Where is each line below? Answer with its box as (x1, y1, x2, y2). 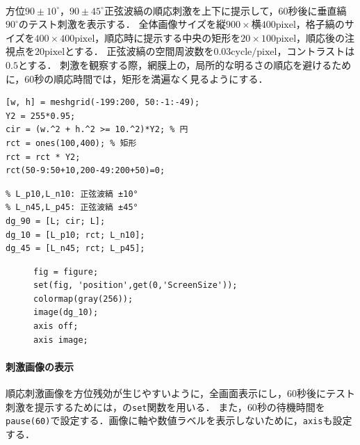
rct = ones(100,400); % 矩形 (6, 138, 137, 148)
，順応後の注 (296, 30, 355, 44)
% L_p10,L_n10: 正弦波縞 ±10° (6, 188, 138, 199)
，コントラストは (277, 44, 355, 58)
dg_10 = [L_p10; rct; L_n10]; (6, 229, 145, 240)
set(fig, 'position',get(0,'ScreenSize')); (33, 280, 238, 291)
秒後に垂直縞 (288, 3, 347, 17)
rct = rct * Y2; (6, 152, 81, 162)
